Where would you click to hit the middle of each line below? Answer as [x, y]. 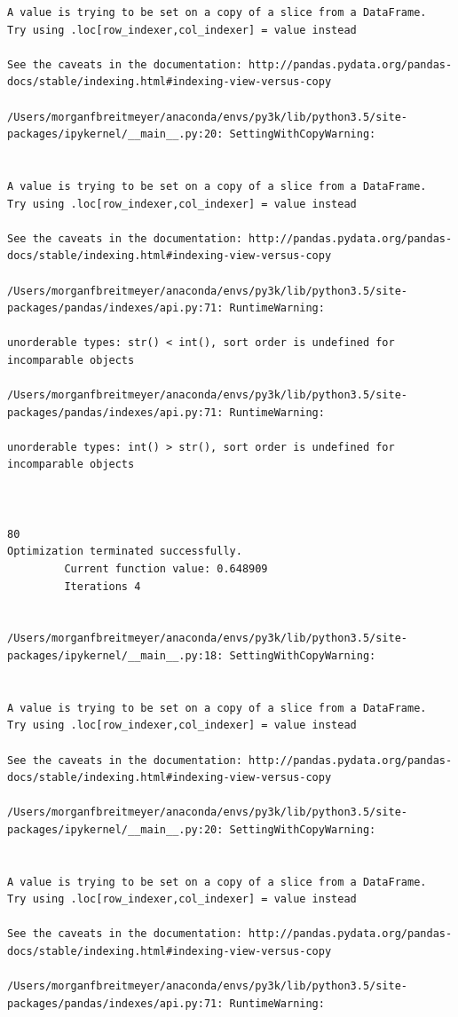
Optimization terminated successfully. [125, 552]
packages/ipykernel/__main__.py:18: [115, 655]
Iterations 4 [103, 586]
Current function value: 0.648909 [166, 569]
